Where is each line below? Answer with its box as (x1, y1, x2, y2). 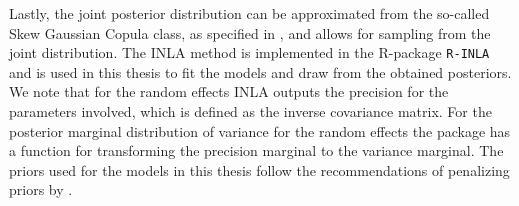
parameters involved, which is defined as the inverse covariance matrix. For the (9, 101, 492, 122)
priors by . (9, 179, 73, 200)
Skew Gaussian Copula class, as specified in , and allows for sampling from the (9, 22, 491, 43)
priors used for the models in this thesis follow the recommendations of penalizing (9, 159, 510, 180)
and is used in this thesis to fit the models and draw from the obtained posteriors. (9, 61, 512, 82)
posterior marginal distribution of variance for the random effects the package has (9, 120, 511, 141)
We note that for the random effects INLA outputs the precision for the (9, 81, 449, 102)
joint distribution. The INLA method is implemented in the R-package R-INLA (9, 42, 490, 63)
